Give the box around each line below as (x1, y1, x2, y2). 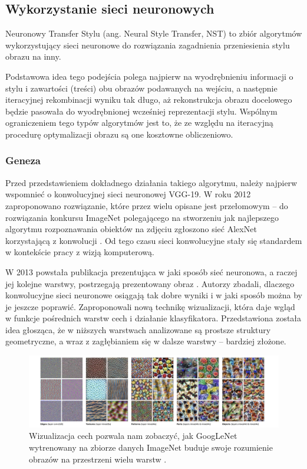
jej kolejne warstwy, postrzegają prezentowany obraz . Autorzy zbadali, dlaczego (5, 277, 295, 289)
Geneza (5, 153, 41, 168)
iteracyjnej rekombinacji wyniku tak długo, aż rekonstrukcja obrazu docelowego (5, 93, 292, 106)
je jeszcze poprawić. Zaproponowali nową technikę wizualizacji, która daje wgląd (5, 300, 295, 312)
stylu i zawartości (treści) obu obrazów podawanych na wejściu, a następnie (5, 82, 278, 94)
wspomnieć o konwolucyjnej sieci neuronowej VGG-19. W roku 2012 (5, 188, 251, 200)
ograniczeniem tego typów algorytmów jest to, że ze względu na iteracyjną (5, 116, 273, 129)
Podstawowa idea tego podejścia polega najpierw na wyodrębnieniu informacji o (5, 70, 293, 82)
